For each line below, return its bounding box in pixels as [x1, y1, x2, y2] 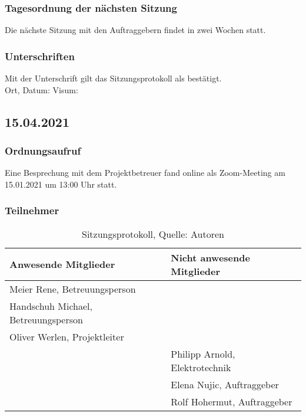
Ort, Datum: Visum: [5, 83, 78, 96]
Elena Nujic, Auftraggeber [171, 377, 279, 391]
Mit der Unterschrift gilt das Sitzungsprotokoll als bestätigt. [5, 72, 222, 84]
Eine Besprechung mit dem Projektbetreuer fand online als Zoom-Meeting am [5, 166, 285, 179]
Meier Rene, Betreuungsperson [9, 281, 136, 296]
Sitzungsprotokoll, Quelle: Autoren [81, 227, 224, 241]
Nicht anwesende [171, 250, 250, 264]
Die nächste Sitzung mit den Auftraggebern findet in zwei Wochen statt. [5, 24, 266, 36]
